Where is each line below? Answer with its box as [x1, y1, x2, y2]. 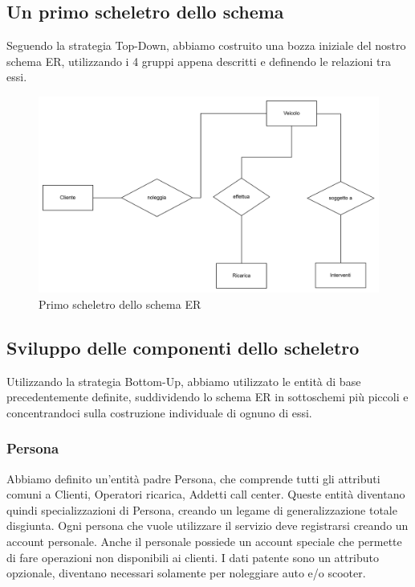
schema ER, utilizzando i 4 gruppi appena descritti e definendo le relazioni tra [6, 52, 392, 69]
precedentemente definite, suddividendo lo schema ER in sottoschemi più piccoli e [6, 388, 409, 405]
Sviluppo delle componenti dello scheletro [6, 335, 360, 359]
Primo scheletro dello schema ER [39, 295, 201, 312]
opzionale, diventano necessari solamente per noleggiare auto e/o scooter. [6, 564, 366, 581]
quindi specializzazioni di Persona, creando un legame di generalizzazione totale [6, 501, 397, 518]
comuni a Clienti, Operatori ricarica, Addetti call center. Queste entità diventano [6, 486, 405, 503]
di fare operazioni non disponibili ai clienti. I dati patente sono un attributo [6, 548, 379, 565]
